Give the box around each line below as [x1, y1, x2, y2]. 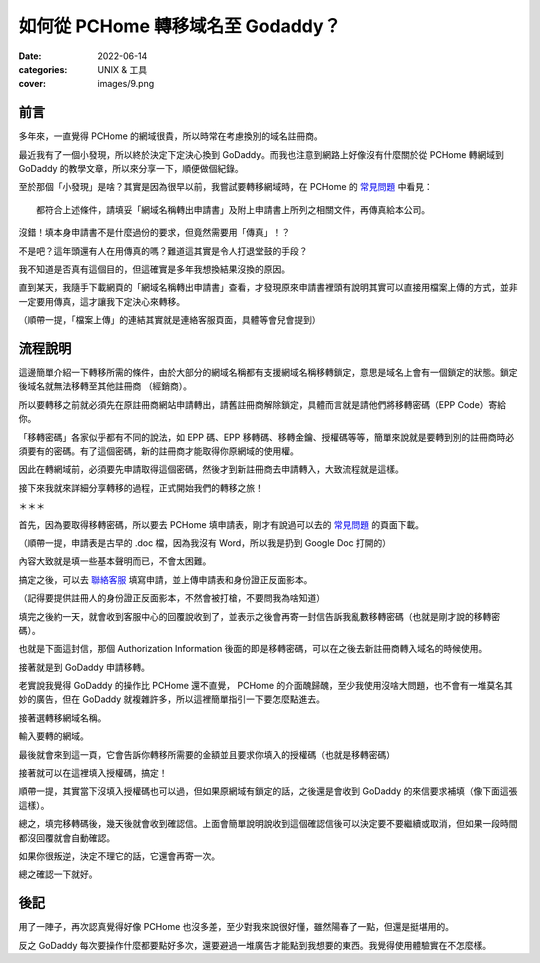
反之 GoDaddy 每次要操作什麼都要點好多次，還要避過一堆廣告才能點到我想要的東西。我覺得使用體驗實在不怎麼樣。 [18, 939, 492, 951]
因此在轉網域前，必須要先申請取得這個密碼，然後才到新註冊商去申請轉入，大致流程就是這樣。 [18, 463, 404, 475]
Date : [18, 50, 42, 62]
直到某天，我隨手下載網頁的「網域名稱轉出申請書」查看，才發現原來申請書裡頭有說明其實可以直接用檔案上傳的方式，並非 [18, 281, 518, 294]
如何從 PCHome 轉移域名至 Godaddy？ [18, 15, 342, 37]
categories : [18, 63, 68, 75]
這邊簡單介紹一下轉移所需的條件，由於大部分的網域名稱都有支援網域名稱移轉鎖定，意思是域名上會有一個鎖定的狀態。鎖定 [18, 366, 518, 379]
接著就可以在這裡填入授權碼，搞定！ [18, 767, 168, 779]
